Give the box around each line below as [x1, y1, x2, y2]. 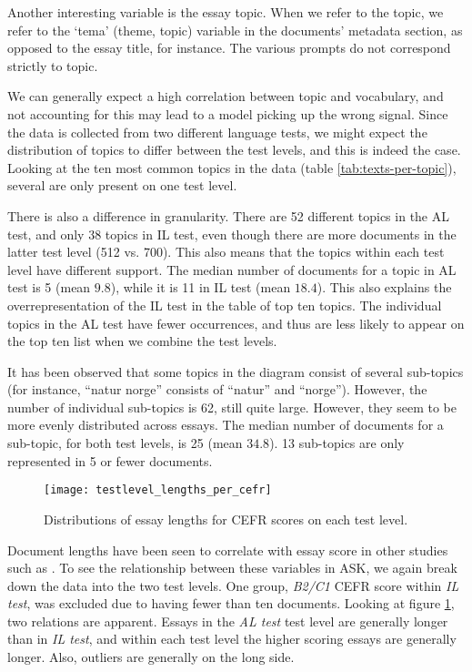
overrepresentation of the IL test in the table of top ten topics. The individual [7, 295, 442, 314]
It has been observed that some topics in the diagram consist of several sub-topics [7, 361, 464, 381]
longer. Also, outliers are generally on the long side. [7, 647, 295, 667]
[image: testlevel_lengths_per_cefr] [44, 484, 272, 497]
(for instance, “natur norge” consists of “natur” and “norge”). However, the [7, 380, 427, 399]
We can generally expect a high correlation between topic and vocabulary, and [7, 87, 444, 106]
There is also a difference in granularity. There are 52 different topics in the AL [7, 206, 449, 225]
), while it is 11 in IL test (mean [110, 278, 291, 297]
